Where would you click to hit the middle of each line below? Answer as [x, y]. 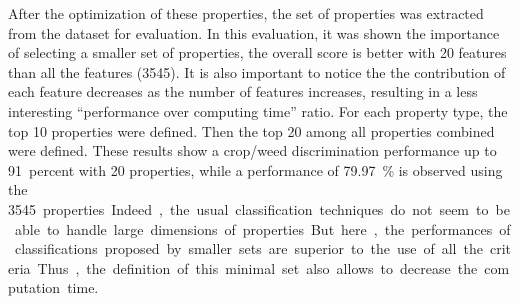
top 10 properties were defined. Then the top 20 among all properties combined [251, 130]
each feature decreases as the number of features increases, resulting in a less [243, 91]
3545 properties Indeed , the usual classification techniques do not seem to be [259, 208]
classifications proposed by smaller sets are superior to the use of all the [248, 248]
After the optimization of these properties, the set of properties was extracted [246, 13]
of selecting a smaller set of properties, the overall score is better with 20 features [257, 52]
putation [34, 287]
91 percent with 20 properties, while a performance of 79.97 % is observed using [255, 169]
